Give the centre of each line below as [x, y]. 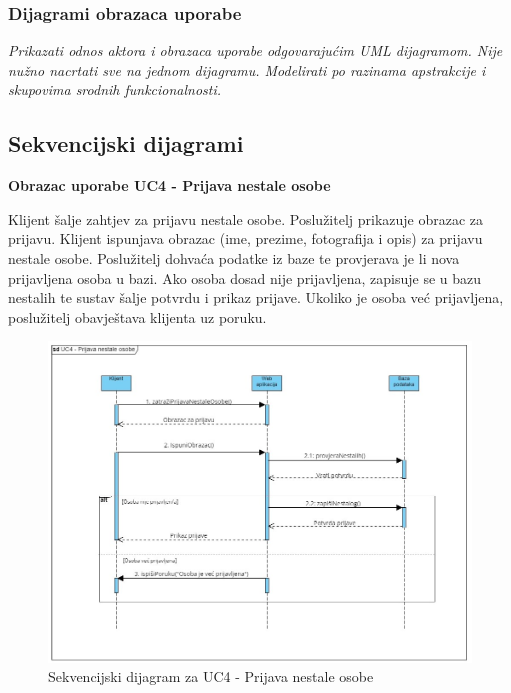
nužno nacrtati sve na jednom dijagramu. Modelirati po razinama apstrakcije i [247, 69]
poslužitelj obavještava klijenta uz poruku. [137, 316]
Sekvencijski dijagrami [126, 143]
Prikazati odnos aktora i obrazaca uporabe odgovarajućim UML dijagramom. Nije [255, 50]
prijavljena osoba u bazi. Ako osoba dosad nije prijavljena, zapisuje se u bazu [245, 277]
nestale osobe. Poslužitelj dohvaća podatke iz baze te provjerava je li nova [234, 257]
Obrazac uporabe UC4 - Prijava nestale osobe [169, 185]
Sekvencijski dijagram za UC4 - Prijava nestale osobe [211, 676]
